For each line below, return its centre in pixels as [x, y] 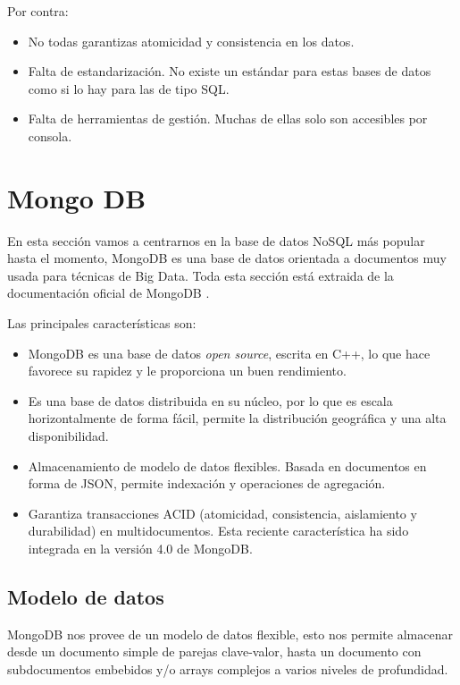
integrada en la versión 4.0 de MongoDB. [140, 548]
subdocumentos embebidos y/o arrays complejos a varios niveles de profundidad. [228, 668]
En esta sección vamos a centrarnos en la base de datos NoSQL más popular [216, 240]
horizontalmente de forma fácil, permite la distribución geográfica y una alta [237, 418]
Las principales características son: [102, 323]
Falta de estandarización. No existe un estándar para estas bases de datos [230, 71]
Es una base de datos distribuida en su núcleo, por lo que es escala [210, 400]
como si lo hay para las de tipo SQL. [129, 88]
